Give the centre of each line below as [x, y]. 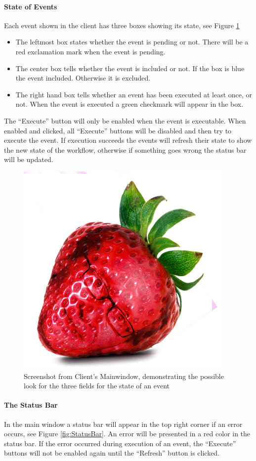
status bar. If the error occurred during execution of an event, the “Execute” [120, 443]
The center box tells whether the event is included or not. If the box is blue [130, 68]
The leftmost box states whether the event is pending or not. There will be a [132, 42]
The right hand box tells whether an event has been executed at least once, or [134, 94]
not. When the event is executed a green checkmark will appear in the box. [129, 104]
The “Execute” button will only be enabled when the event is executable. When [125, 120]
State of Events [31, 6]
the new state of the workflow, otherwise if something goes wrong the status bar [125, 149]
